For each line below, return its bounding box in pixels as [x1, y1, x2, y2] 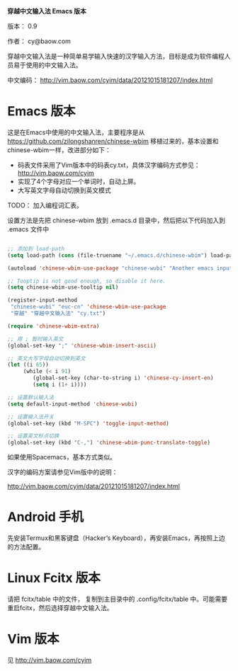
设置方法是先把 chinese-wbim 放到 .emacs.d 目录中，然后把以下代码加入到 [7, 216, 225, 224]
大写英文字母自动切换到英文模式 [17, 185, 111, 194]
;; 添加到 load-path [7, 245, 65, 252]
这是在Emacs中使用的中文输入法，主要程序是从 [7, 127, 145, 137]
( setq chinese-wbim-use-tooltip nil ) [7, 284, 119, 291]
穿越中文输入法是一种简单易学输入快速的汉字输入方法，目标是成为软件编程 [7, 52, 225, 60]
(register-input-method [7, 297, 78, 304]
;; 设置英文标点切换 [7, 432, 59, 440]
